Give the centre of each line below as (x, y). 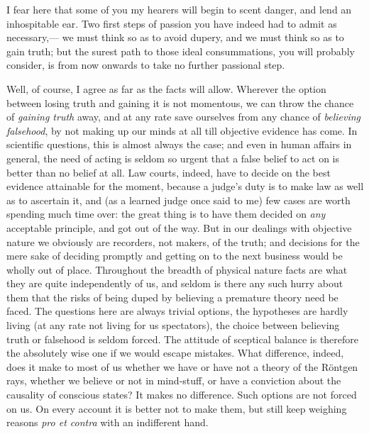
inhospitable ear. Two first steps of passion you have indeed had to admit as (172, 23)
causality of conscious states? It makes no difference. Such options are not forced (182, 395)
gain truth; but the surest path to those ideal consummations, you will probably (181, 51)
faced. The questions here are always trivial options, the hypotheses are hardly (177, 311)
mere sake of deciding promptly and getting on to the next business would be (175, 256)
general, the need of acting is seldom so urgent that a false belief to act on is (173, 158)
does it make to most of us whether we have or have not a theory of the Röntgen (182, 366)
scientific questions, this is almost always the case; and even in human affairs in (179, 144)
